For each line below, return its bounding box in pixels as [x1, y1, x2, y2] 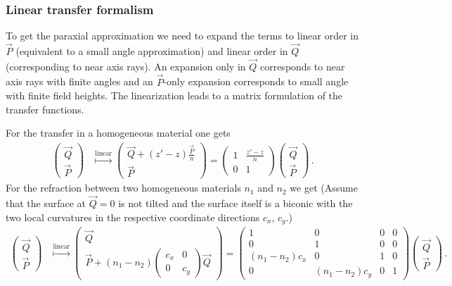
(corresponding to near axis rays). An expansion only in [6, 58, 246, 73]
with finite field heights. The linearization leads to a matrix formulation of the [6, 88, 343, 103]
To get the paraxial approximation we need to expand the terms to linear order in [6, 28, 359, 43]
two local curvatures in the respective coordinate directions [6, 209, 260, 224]
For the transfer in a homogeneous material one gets [6, 125, 231, 140]
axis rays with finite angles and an [6, 74, 153, 89]
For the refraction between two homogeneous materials [6, 180, 241, 195]
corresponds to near [259, 58, 345, 73]
